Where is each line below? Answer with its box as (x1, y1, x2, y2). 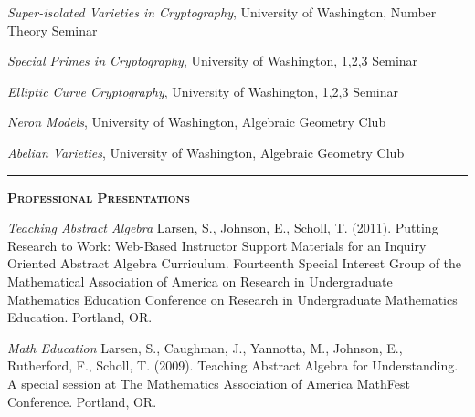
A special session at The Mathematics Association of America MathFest (7, 373, 411, 392)
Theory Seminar (7, 20, 98, 39)
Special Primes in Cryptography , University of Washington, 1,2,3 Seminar (7, 51, 418, 70)
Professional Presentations (7, 187, 190, 206)
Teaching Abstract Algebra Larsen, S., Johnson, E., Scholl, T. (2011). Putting (7, 218, 438, 237)
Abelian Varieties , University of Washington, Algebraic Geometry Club (7, 142, 405, 162)
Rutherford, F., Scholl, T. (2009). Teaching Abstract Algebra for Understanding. (7, 356, 459, 375)
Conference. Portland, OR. (7, 391, 157, 411)
